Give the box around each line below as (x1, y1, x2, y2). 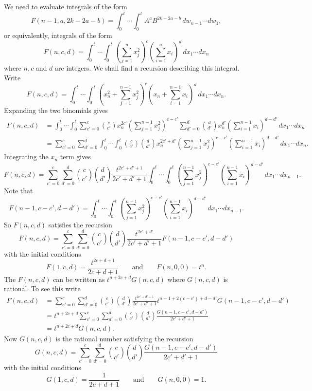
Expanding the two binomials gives (4, 105, 108, 115)
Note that (4, 185, 33, 195)
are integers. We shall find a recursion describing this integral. (55, 63, 240, 73)
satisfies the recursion (48, 219, 112, 229)
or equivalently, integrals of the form (4, 30, 112, 40)
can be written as (53, 274, 105, 284)
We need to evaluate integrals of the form (4, 1, 127, 11)
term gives (60, 151, 91, 162)
